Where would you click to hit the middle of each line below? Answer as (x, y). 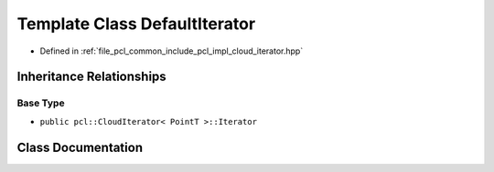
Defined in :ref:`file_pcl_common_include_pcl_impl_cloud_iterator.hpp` (172, 51)
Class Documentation (80, 147)
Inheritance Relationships (91, 77)
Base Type (41, 103)
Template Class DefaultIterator (136, 24)
